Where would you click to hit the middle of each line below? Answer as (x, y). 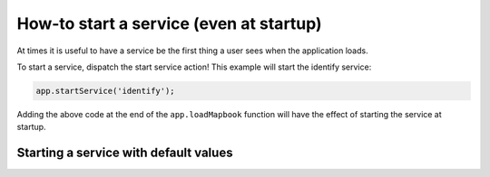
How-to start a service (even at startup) (169, 23)
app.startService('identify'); (106, 91)
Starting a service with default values (125, 153)
